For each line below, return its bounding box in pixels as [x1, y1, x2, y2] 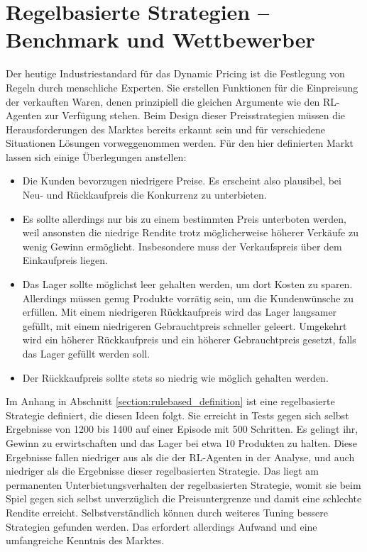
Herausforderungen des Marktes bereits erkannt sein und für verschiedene [6, 121, 325, 136]
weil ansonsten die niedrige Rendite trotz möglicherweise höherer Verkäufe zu [22, 225, 358, 240]
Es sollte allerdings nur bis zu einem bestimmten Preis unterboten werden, [22, 211, 346, 226]
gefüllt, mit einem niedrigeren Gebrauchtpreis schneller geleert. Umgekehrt [22, 318, 347, 333]
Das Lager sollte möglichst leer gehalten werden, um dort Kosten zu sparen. [22, 277, 353, 292]
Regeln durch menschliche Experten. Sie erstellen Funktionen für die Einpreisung [6, 79, 358, 94]
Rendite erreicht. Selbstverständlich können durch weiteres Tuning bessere [6, 504, 328, 519]
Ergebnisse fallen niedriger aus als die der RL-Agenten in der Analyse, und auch [6, 449, 355, 464]
